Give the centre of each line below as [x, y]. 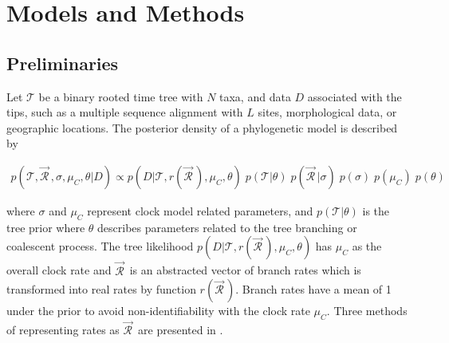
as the [367, 246]
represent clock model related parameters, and [200, 210]
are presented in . [181, 330]
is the [376, 210]
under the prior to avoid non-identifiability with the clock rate [158, 311]
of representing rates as [63, 330]
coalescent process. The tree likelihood [100, 246]
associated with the [354, 96]
